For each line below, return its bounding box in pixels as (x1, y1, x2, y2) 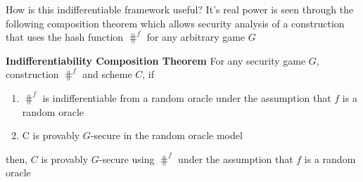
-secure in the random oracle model (90, 128, 243, 143)
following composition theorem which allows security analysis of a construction (6, 15, 345, 30)
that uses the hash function (6, 30, 124, 44)
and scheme (82, 67, 132, 82)
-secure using (98, 151, 155, 166)
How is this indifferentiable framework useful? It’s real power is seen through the (6, 2, 354, 16)
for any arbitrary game (146, 30, 246, 44)
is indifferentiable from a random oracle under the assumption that (42, 90, 331, 105)
